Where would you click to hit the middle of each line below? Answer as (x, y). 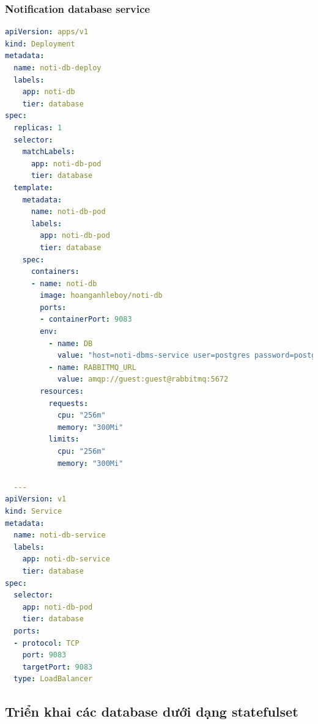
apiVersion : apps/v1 (47, 32)
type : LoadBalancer (53, 679)
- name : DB (71, 343)
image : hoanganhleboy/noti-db (101, 296)
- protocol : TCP (46, 643)
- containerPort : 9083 (86, 320)
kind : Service (34, 511)
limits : (64, 439)
